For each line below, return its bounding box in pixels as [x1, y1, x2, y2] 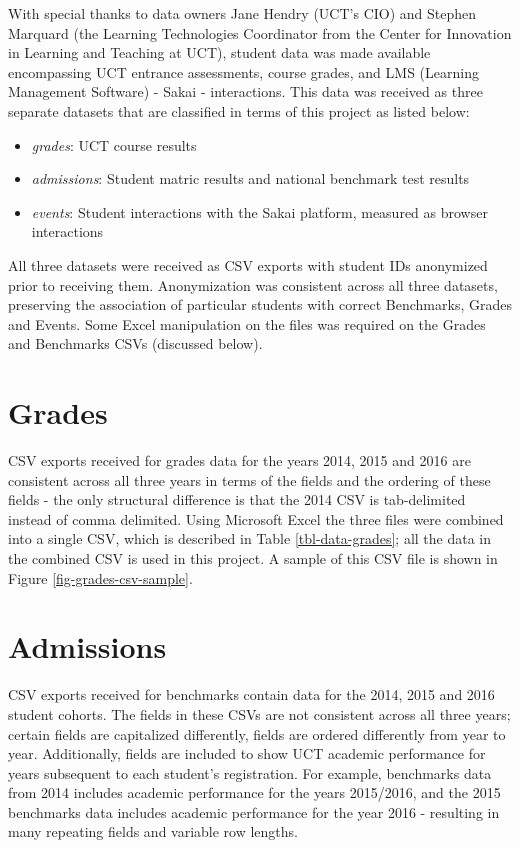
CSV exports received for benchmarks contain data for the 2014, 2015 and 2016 [8, 684, 495, 705]
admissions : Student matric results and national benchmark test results [31, 168, 470, 189]
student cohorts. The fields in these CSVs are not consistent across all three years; [8, 703, 511, 724]
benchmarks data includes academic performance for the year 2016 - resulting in [8, 801, 500, 822]
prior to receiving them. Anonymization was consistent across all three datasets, [8, 274, 498, 295]
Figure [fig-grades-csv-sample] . [8, 567, 193, 588]
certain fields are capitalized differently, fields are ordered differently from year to [8, 723, 506, 744]
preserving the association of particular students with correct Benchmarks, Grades [8, 294, 512, 315]
